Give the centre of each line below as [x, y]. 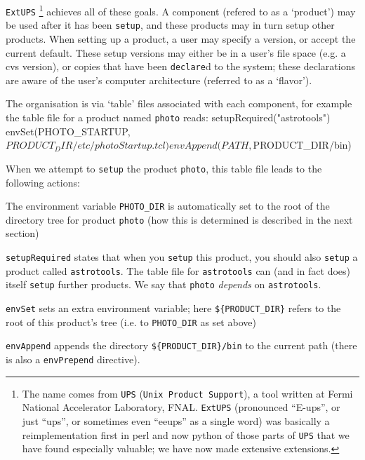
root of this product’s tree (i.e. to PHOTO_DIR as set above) [131, 322]
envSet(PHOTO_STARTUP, [68, 131]
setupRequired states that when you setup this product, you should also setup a [182, 257]
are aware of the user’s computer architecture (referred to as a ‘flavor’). [159, 80]
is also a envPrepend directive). [73, 359]
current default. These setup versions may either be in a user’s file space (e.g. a [176, 52]
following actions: [43, 182]
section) [22, 233]
